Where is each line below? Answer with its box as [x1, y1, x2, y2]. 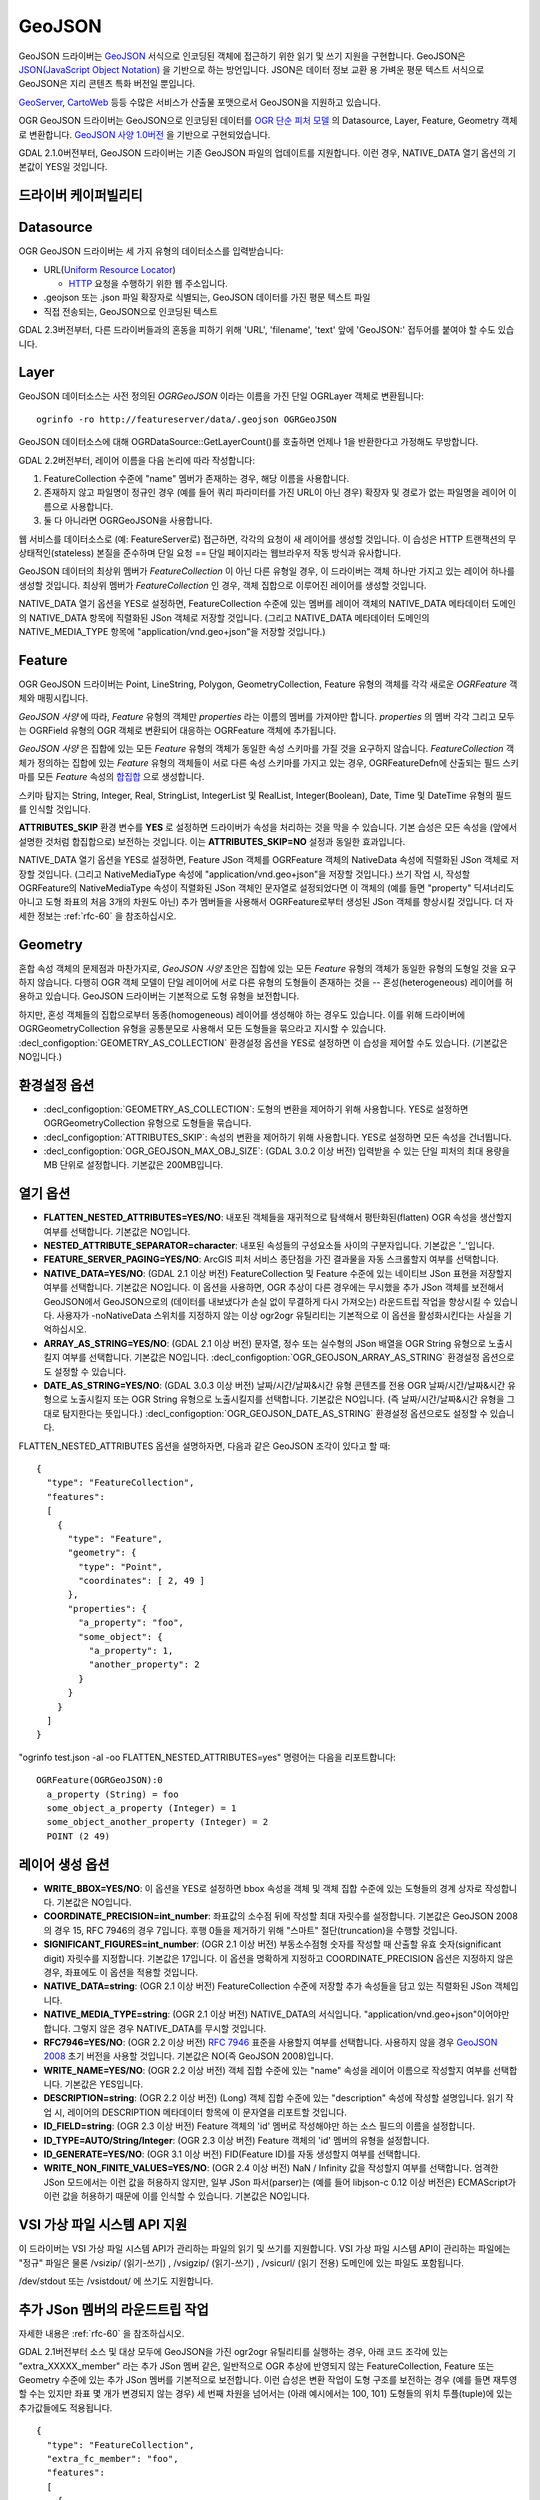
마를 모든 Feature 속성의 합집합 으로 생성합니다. [18, 771, 205, 783]
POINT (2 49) [46, 1830, 111, 1842]
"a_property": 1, [88, 1645, 174, 1657]
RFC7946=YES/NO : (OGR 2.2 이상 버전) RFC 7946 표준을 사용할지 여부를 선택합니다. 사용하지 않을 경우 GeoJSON [43, 2036, 498, 2048]
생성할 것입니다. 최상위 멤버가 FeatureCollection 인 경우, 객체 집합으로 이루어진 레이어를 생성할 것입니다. [18, 579, 427, 591]
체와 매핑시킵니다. [18, 692, 89, 704]
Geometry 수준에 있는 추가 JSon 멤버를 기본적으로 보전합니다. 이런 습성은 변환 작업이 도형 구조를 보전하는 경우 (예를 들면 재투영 [18, 2373, 518, 2385]
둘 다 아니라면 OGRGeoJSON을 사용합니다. [43, 515, 213, 527]
